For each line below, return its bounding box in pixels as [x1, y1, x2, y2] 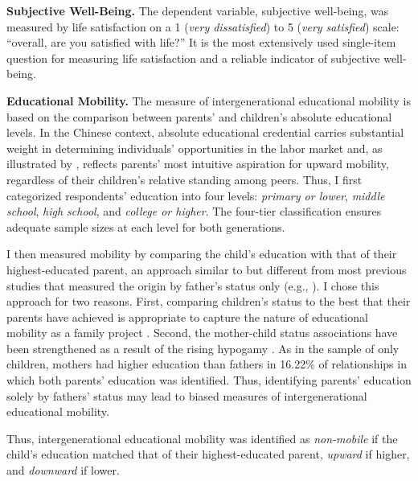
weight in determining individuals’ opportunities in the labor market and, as [6, 139, 383, 156]
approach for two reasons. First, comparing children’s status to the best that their [6, 293, 411, 310]
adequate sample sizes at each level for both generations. [6, 218, 285, 235]
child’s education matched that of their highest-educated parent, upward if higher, [6, 446, 410, 462]
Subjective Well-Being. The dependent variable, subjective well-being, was [6, 2, 389, 18]
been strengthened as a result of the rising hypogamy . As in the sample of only [6, 339, 400, 356]
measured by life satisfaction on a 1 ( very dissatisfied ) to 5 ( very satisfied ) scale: [6, 18, 400, 35]
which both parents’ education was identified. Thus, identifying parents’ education [6, 372, 412, 388]
